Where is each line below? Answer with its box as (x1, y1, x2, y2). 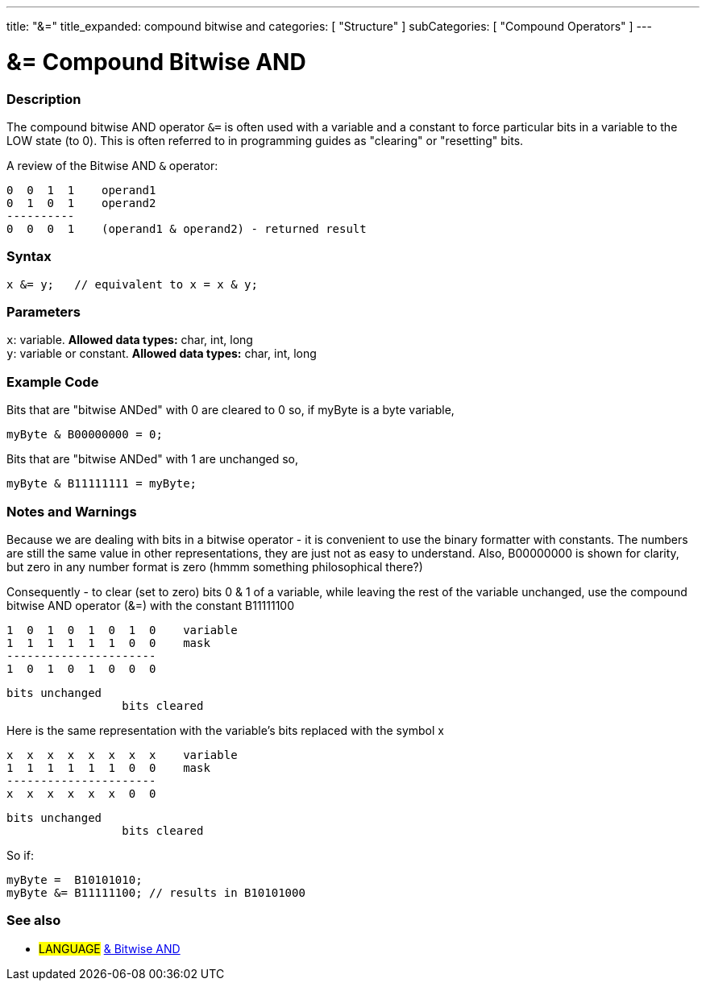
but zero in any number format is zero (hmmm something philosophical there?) (6, 559, 423, 574)
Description (6, 90, 81, 107)
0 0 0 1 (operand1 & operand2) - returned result (6, 222, 367, 235)
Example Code (6, 373, 99, 390)
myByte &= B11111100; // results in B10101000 (6, 885, 305, 899)
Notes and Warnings (6, 503, 137, 520)
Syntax (6, 248, 52, 265)
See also (6, 912, 61, 929)
